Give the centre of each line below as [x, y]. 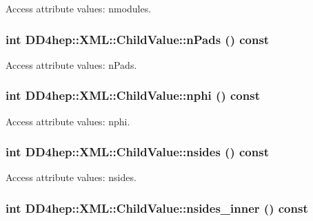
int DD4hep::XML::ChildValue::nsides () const [137, 152]
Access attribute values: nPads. [71, 64]
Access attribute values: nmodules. [79, 8]
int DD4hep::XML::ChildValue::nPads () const [138, 39]
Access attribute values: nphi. [68, 121]
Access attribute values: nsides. [71, 177]
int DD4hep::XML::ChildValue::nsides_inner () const [157, 208]
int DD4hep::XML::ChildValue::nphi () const [133, 95]
